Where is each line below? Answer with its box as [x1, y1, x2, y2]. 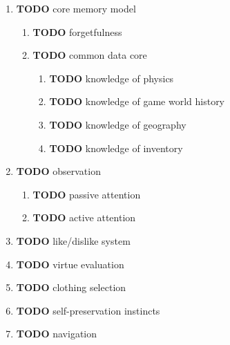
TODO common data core [32, 48, 147, 62]
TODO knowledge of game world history [49, 94, 225, 109]
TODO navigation [16, 326, 97, 341]
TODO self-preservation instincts [16, 303, 160, 317]
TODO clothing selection [16, 280, 126, 295]
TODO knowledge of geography [49, 117, 186, 131]
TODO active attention [32, 210, 136, 225]
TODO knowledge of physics [49, 71, 174, 85]
